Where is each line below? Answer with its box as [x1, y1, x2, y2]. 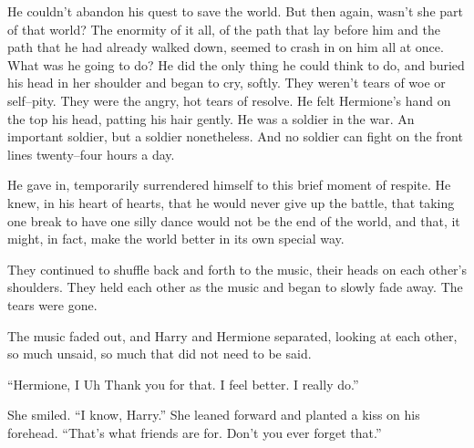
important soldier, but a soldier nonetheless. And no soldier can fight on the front [7, 127, 463, 146]
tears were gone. [7, 295, 98, 314]
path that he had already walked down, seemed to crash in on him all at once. [7, 37, 444, 57]
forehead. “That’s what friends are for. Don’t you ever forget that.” [7, 422, 382, 442]
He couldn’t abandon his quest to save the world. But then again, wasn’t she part [7, 2, 463, 20]
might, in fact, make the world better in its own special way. [7, 229, 345, 248]
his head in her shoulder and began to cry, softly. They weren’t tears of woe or [7, 73, 446, 92]
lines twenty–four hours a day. [7, 144, 175, 163]
